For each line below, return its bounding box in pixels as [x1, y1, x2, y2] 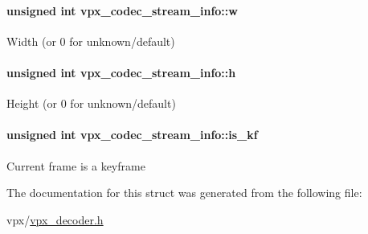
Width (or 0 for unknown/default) [6, 32, 175, 49]
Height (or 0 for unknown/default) [6, 95, 176, 112]
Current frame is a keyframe [6, 157, 145, 174]
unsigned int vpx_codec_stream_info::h [6, 64, 236, 80]
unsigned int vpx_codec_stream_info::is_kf [6, 126, 258, 143]
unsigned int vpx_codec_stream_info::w [6, 2, 238, 18]
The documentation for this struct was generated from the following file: [6, 184, 362, 201]
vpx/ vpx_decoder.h [6, 211, 104, 228]
